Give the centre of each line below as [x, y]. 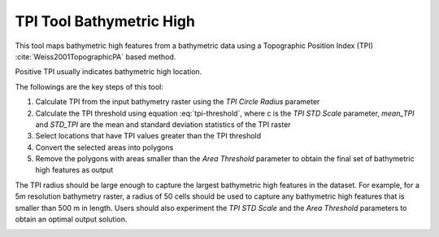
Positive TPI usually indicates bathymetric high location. [109, 72]
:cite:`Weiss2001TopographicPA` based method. [96, 56]
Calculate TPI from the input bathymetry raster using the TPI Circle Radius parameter [178, 102]
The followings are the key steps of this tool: [89, 86]
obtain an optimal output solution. [71, 219]
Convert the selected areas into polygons [104, 147]
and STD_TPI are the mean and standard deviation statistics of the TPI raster [163, 124]
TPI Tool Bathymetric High [105, 21]
